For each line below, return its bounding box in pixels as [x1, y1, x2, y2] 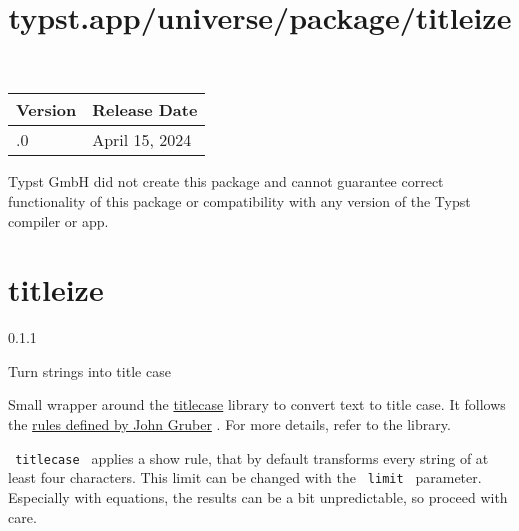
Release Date [92, 98, 198, 122]
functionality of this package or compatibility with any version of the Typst [8, 190, 471, 211]
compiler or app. [8, 210, 109, 231]
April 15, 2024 [92, 128, 192, 152]
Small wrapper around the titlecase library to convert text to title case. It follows [8, 394, 506, 415]
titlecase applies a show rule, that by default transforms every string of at [15, 447, 489, 468]
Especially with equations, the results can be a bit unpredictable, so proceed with [8, 486, 508, 507]
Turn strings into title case [8, 360, 171, 381]
